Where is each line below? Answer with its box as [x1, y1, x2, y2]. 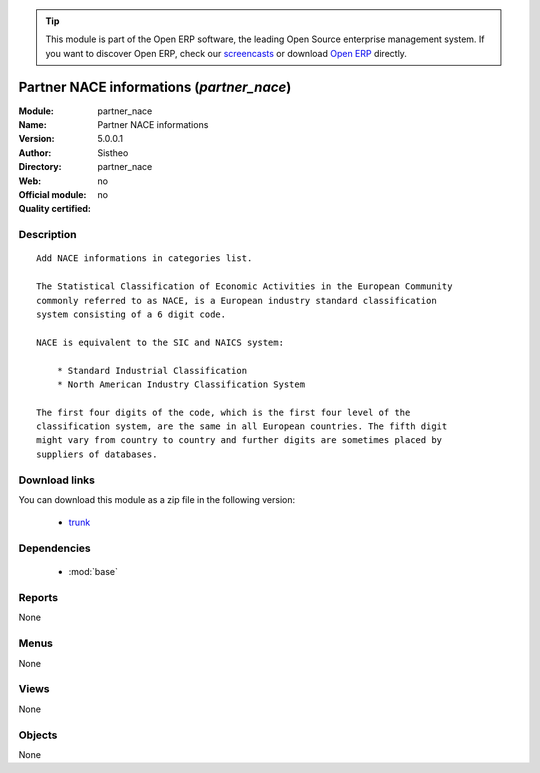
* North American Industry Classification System [56, 378, 305, 390]
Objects [18, 728, 58, 742]
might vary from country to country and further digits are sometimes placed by [36, 435, 443, 446]
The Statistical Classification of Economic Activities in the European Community [36, 281, 453, 292]
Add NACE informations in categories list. [36, 253, 253, 264]
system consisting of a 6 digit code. [36, 308, 227, 320]
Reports [18, 591, 59, 605]
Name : [18, 119, 47, 131]
